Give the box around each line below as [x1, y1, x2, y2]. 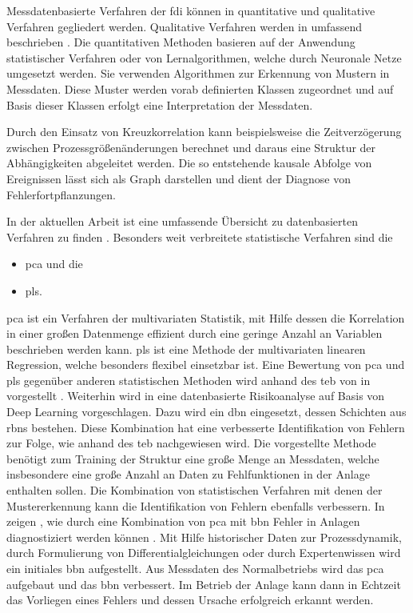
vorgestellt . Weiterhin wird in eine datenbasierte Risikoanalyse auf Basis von [6, 387, 385, 404]
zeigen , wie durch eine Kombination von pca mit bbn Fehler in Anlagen [6, 513, 360, 530]
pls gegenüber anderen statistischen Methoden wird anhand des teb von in [6, 371, 371, 388]
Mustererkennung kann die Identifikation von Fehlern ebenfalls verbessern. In [6, 497, 385, 514]
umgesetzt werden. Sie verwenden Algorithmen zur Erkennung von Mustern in [6, 65, 390, 82]
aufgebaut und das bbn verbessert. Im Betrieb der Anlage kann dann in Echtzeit [6, 575, 401, 592]
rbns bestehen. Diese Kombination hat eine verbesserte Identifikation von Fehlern [6, 419, 405, 435]
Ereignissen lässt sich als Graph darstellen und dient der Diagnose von [6, 170, 351, 186]
